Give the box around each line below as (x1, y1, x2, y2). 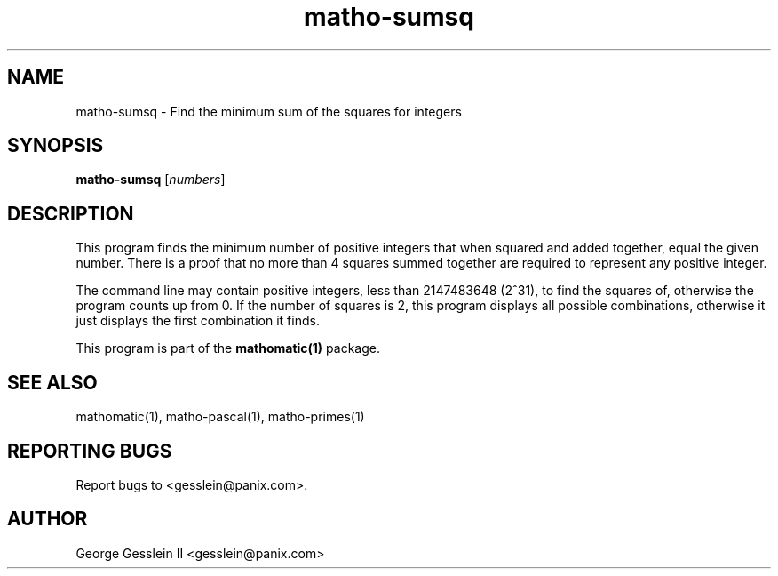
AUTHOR (7, 508, 88, 531)
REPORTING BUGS (7, 439, 172, 462)
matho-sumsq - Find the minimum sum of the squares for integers (75, 103, 462, 119)
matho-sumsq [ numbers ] (75, 172, 226, 188)
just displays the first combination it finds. (75, 313, 320, 329)
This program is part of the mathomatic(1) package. (75, 340, 380, 356)
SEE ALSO (7, 371, 98, 394)
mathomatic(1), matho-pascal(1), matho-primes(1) (75, 409, 365, 425)
